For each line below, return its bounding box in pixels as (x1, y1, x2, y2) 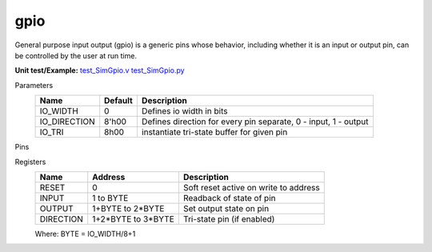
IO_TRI (39, 126, 64, 138)
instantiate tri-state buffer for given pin (141, 126, 288, 138)
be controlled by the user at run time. (14, 50, 138, 60)
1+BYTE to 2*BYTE (92, 202, 165, 214)
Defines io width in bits (141, 106, 228, 117)
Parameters (14, 80, 54, 90)
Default (104, 95, 134, 106)
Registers (14, 157, 46, 166)
